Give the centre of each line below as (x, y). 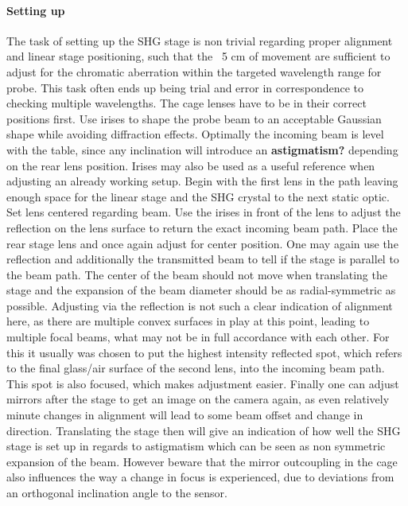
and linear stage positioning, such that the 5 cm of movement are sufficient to (198, 56)
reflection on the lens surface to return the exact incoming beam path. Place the (202, 227)
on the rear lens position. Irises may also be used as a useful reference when (191, 165)
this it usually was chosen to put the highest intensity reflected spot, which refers (204, 352)
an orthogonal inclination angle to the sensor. (117, 493)
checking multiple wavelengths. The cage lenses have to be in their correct (187, 103)
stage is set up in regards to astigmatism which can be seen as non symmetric (196, 446)
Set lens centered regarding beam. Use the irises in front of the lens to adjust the (204, 212)
